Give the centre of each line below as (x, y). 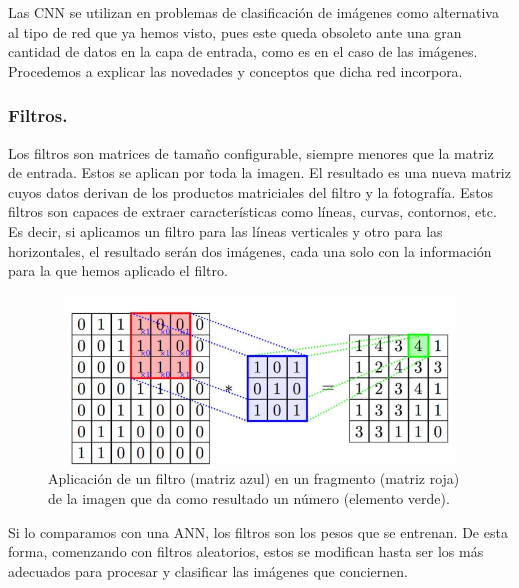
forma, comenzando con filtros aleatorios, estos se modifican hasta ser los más (246, 551)
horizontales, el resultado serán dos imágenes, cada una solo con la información (250, 250)
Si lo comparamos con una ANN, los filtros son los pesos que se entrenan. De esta (258, 531)
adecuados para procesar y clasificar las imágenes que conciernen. (208, 570)
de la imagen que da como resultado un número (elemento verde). (249, 498)
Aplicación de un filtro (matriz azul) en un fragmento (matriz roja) (254, 478)
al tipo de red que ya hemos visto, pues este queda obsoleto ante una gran (235, 31)
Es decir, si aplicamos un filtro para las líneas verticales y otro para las (225, 230)
